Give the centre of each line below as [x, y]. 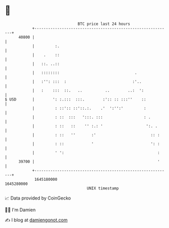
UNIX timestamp [103, 188]
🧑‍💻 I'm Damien [20, 210]
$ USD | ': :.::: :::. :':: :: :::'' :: [75, 99]
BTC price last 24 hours [104, 24]
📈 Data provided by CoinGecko [38, 198]
